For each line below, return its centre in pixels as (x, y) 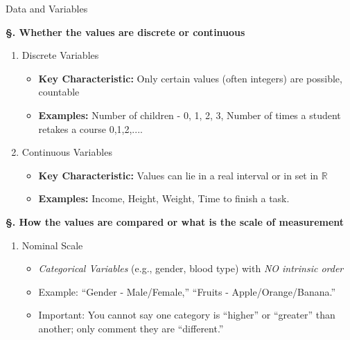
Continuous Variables (67, 152)
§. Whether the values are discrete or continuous (125, 32)
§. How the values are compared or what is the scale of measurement (175, 221)
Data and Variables (47, 8)
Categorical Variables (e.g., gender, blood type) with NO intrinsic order (191, 268)
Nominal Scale (52, 245)
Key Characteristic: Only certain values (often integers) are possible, (190, 78)
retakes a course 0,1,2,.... (90, 128)
